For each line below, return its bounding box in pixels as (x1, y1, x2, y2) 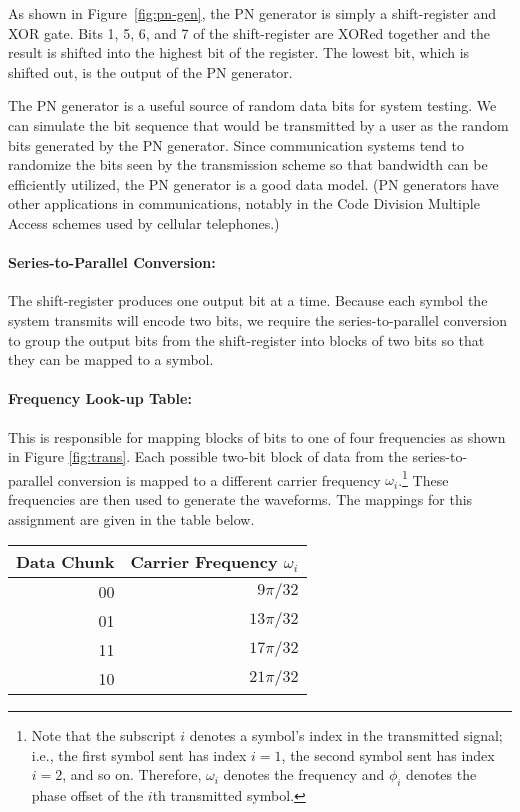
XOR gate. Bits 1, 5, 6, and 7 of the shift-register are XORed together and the (8, 22, 490, 43)
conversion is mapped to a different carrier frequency (57, 469, 381, 490)
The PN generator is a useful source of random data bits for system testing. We (8, 95, 497, 116)
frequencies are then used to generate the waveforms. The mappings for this (8, 488, 473, 509)
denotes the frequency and (223, 764, 385, 785)
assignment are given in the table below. (8, 508, 255, 529)
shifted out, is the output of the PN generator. (8, 61, 293, 82)
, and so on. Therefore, (62, 764, 202, 785)
